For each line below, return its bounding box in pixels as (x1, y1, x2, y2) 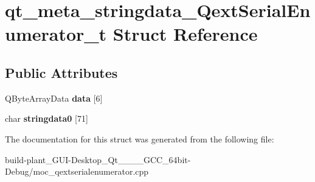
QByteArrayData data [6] (5, 91, 103, 104)
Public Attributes (5, 63, 118, 82)
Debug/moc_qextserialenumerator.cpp (5, 165, 149, 178)
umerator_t (5, 21, 107, 46)
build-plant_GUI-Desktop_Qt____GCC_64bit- (5, 153, 191, 166)
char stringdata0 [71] (5, 112, 88, 125)
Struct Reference (112, 21, 258, 46)
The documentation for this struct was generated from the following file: (5, 132, 274, 145)
